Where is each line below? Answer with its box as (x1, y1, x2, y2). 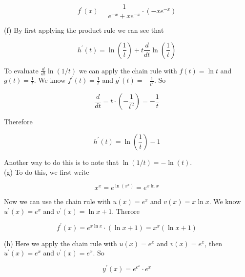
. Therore (112, 206, 140, 216)
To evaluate (4, 65, 39, 75)
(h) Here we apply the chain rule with (4, 238, 117, 248)
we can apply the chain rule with (79, 65, 177, 75)
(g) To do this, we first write (4, 166, 89, 177)
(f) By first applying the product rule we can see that (4, 25, 164, 35)
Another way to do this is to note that (4, 157, 119, 167)
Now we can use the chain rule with (4, 196, 111, 207)
